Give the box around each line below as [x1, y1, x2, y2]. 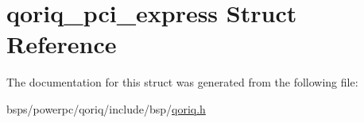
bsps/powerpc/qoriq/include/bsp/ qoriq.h [6, 100, 206, 117]
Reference [6, 28, 117, 60]
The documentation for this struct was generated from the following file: [6, 74, 358, 90]
